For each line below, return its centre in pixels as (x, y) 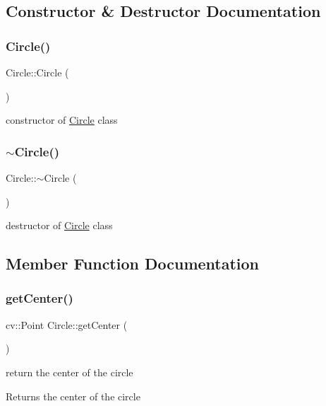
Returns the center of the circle (73, 396)
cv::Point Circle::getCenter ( (67, 324)
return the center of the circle (70, 372)
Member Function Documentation (133, 263)
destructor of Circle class (59, 225)
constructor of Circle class (62, 120)
